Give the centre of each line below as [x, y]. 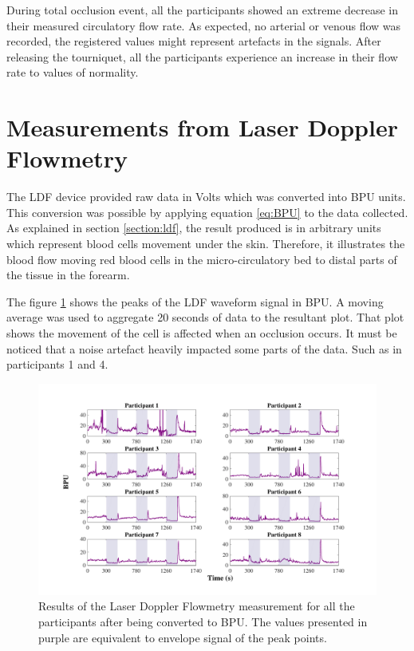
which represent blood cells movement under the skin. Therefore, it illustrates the [206, 244]
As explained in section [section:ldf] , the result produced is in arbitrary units [194, 228]
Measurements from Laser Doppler [202, 127]
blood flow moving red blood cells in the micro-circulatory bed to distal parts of [202, 259]
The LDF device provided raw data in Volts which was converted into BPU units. [206, 197]
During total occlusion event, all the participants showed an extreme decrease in [203, 10]
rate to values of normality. [73, 72]
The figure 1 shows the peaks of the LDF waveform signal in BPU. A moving [195, 301]
